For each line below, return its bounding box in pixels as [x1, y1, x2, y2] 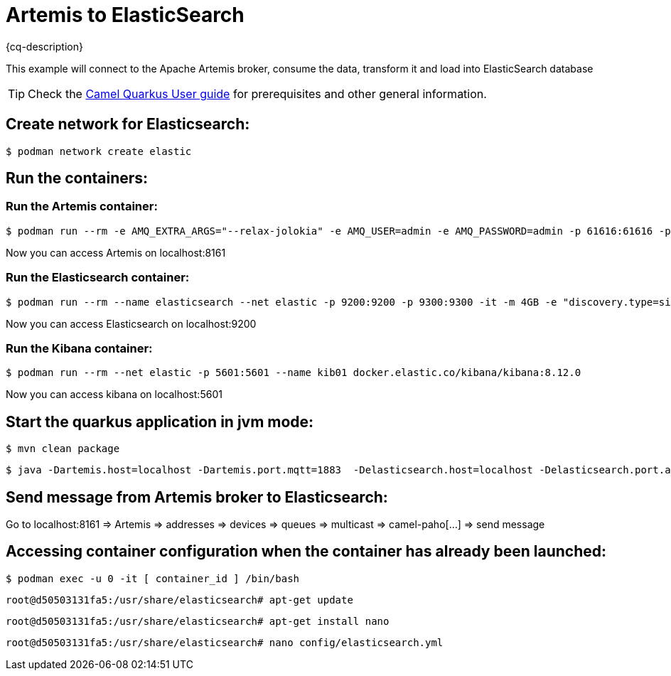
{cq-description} [6, 40, 83, 53]
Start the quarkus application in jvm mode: [6, 412, 314, 431]
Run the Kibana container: [6, 340, 153, 355]
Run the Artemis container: [6, 199, 158, 214]
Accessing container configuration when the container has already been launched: [6, 542, 606, 561]
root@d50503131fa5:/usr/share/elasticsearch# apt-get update [6, 594, 353, 606]
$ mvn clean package [6, 443, 120, 455]
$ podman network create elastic [6, 145, 192, 157]
